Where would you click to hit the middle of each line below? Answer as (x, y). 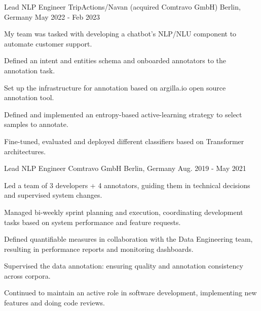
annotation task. (30, 70)
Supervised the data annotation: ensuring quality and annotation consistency (124, 266)
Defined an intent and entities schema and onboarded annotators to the (115, 60)
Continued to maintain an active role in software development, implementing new (130, 293)
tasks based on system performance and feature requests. (92, 222)
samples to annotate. (36, 124)
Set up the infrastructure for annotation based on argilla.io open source (115, 87)
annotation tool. (29, 97)
